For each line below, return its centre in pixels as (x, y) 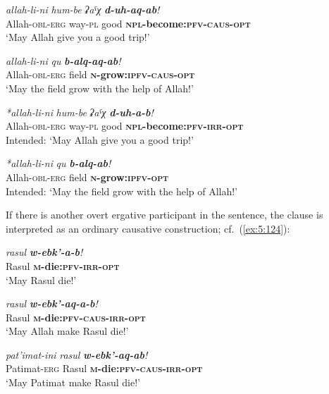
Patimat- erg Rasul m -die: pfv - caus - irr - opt (104, 368)
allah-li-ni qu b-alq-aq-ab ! (63, 60)
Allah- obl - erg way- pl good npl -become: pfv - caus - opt (128, 23)
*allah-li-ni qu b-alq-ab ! (58, 163)
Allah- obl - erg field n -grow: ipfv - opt (87, 177)
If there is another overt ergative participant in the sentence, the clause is (164, 215)
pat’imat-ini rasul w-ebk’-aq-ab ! (77, 354)
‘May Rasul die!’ (41, 279)
